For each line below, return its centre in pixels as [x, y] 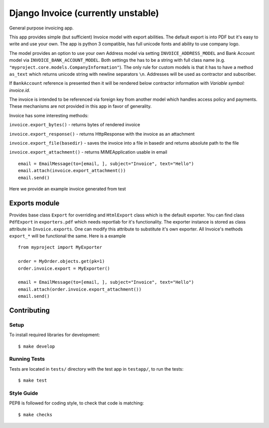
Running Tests [27, 359]
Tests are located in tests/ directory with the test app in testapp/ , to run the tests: [96, 369]
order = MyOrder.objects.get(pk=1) [62, 261]
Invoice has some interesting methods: [49, 115]
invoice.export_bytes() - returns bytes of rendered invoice [75, 125]
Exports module [34, 203]
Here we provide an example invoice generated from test [68, 189]
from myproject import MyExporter [60, 247]
